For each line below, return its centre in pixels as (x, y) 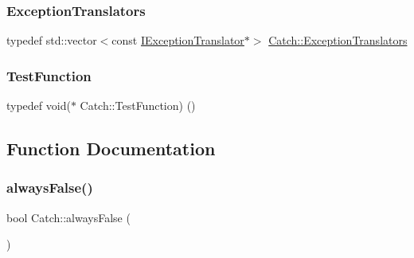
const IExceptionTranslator (178, 40)
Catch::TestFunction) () (138, 106)
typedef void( (39, 106)
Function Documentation (111, 149)
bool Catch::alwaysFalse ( (68, 217)
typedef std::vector (52, 40)
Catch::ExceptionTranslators (338, 40)
